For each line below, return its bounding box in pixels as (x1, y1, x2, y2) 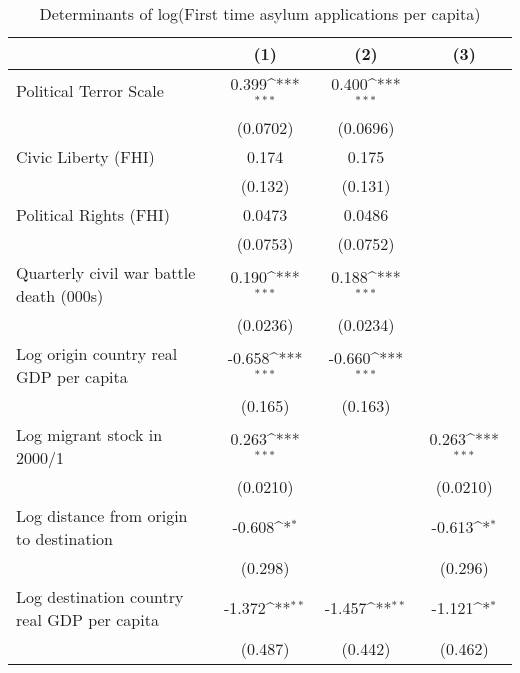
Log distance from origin (16, 503, 188, 527)
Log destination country (16, 584, 184, 608)
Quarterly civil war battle (16, 260, 196, 284)
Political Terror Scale (16, 79, 164, 103)
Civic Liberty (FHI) (16, 144, 155, 168)
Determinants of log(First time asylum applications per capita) (39, 2, 481, 25)
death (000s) (16, 283, 104, 307)
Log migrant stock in (16, 422, 163, 446)
